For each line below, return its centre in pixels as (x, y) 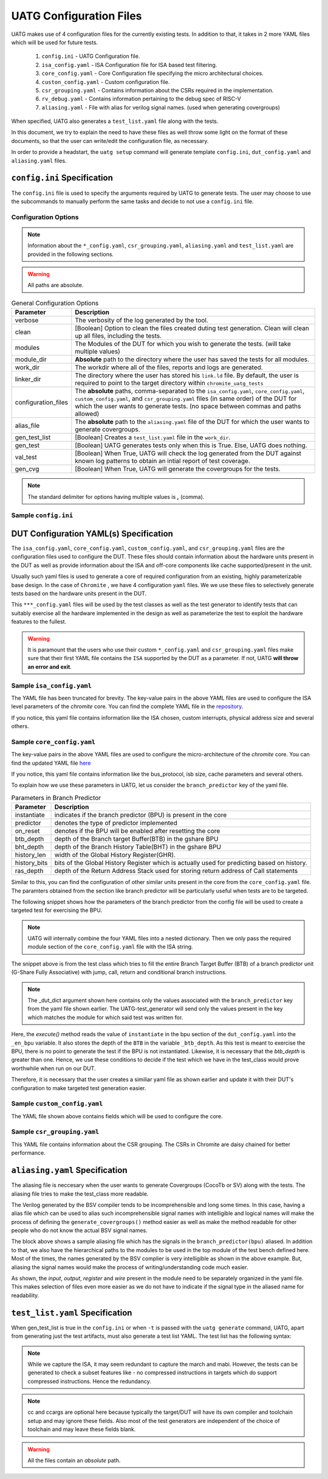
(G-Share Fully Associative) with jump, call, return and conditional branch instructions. (119, 972)
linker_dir (28, 379)
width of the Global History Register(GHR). (115, 855)
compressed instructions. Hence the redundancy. (89, 1381)
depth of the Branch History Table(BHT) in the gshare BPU (138, 847)
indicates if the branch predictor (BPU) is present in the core (141, 815)
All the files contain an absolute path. (74, 1461)
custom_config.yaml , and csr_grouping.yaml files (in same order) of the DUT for (186, 398)
